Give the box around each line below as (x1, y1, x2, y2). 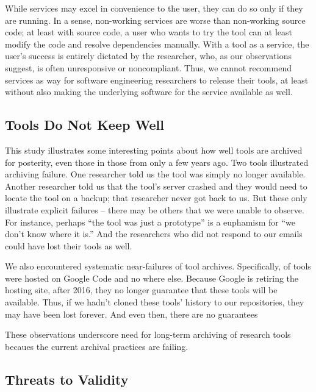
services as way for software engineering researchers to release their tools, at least (5, 73, 309, 86)
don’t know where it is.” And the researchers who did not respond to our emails (5, 227, 303, 240)
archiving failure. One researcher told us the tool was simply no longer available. (5, 168, 306, 180)
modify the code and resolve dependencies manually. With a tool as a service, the (5, 37, 309, 50)
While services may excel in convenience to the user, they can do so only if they (5, 2, 303, 14)
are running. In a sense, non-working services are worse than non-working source (5, 13, 306, 26)
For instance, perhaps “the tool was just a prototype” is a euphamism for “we (5, 215, 296, 228)
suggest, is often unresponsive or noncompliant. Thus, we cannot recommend (5, 61, 292, 74)
